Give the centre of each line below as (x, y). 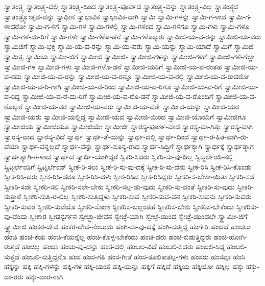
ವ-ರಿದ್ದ (12, 96)
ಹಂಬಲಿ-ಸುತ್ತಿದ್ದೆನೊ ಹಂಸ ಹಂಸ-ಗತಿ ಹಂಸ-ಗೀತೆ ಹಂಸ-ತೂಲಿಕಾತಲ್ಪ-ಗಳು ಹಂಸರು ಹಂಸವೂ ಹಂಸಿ (133, 256)
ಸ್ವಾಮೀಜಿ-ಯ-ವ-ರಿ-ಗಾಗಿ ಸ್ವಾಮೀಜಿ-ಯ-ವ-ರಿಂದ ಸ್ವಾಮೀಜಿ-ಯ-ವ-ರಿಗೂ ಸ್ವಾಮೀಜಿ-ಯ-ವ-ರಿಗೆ (113, 86)
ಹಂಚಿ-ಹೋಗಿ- (231, 236)
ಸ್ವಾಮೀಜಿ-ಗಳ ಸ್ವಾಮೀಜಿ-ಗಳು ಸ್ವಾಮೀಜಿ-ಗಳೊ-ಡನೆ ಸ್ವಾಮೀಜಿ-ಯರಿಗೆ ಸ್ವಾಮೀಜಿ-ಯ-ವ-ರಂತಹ (113, 66)
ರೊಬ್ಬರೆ (13, 106)
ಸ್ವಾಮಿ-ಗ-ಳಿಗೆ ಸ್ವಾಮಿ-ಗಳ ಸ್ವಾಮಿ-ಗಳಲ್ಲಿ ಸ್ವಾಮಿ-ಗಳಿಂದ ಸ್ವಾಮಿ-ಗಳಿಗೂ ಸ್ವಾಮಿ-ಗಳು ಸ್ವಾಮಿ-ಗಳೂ (139, 26)
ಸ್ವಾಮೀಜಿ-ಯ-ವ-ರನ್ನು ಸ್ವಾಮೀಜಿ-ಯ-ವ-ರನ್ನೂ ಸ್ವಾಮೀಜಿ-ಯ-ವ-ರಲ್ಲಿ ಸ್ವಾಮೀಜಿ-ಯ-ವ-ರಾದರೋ (137, 76)
